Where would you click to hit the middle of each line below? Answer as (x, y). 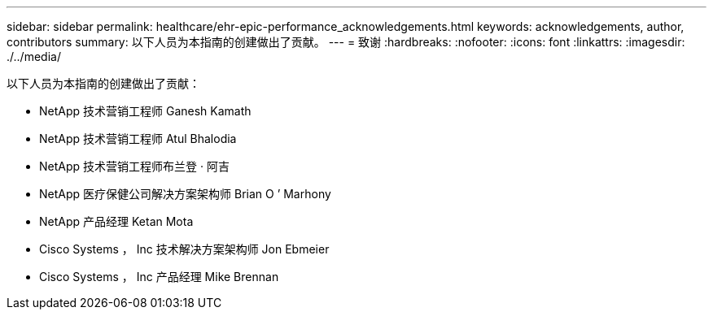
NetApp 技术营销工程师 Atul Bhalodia (138, 139)
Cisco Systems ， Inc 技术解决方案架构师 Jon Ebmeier (184, 249)
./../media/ (34, 56)
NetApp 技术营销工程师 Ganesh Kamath (145, 111)
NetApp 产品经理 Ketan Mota (116, 221)
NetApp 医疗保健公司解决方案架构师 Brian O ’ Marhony (185, 194)
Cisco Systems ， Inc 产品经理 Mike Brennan (159, 277)
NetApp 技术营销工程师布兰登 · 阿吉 (134, 166)
